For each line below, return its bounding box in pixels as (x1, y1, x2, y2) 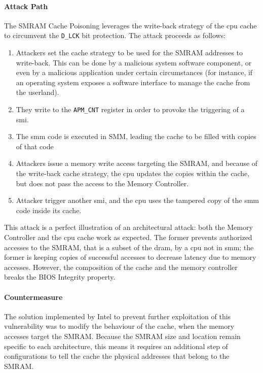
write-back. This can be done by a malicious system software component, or (16, 57, 252, 67)
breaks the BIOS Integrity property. (4, 272, 116, 282)
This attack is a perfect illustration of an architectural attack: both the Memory (4, 222, 253, 232)
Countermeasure (4, 291, 63, 302)
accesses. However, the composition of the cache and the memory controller (4, 261, 238, 272)
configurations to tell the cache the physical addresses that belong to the (4, 351, 230, 361)
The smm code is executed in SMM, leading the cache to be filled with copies (16, 131, 256, 142)
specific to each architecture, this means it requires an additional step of (4, 341, 228, 351)
